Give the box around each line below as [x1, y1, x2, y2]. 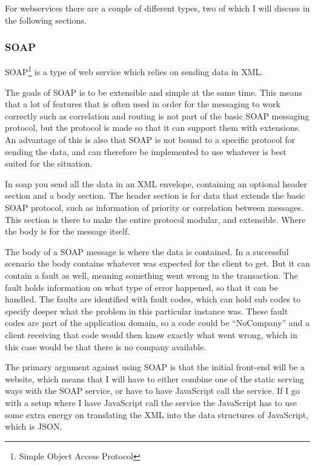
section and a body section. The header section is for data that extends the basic [5, 189, 305, 202]
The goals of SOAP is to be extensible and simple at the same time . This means [5, 85, 303, 98]
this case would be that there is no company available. [5, 340, 207, 353]
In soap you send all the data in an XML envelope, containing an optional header [5, 177, 307, 190]
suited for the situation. [5, 157, 93, 170]
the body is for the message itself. [5, 225, 130, 238]
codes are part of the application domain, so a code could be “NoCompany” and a [5, 316, 310, 329]
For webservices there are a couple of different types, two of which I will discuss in [5, 2, 310, 14]
